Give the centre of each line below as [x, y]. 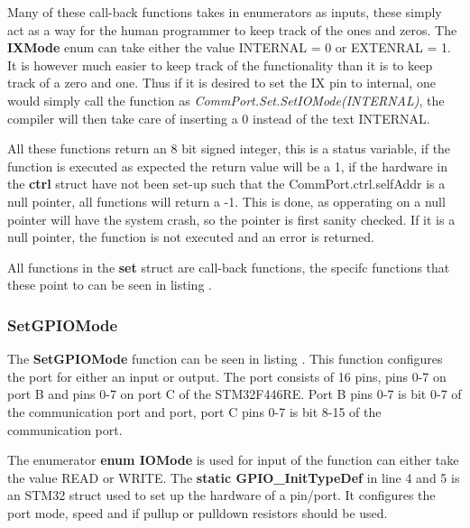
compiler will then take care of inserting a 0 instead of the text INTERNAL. [219, 118]
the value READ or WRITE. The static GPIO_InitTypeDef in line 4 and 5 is [234, 477]
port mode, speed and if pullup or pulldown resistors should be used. [198, 512]
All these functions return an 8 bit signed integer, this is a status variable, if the [229, 148]
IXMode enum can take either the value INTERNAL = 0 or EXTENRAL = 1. [229, 47]
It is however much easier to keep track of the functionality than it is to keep [220, 65]
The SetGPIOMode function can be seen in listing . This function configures [225, 359]
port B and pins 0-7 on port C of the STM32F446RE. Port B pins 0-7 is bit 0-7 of [235, 394]
